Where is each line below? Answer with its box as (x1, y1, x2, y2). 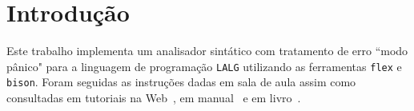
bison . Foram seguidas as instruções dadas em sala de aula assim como (6, 73, 356, 90)
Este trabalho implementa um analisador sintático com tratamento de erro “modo (6, 42, 408, 59)
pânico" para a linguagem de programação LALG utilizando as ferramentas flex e (6, 57, 402, 74)
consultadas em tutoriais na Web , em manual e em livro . (6, 89, 301, 106)
